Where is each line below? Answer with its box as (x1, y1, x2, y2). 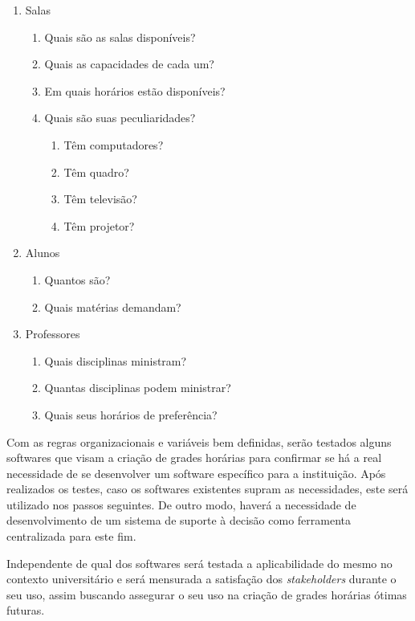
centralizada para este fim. (6, 528, 136, 545)
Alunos (25, 244, 60, 261)
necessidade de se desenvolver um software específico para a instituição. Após (6, 464, 386, 481)
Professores (25, 325, 80, 342)
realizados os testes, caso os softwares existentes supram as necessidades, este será (6, 480, 409, 497)
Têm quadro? (63, 163, 129, 180)
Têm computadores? (63, 136, 164, 153)
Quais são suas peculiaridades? (44, 109, 196, 126)
